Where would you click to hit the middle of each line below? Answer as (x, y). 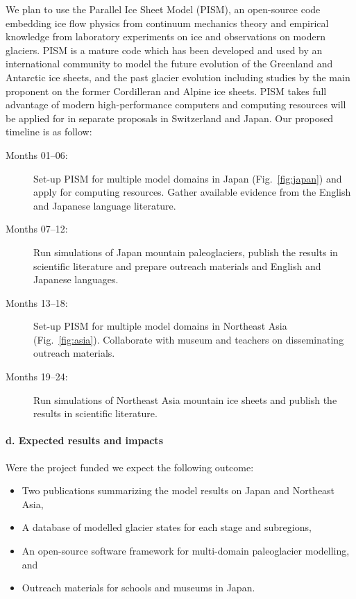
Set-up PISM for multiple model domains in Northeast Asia (160, 326)
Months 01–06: (37, 154)
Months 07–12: (37, 229)
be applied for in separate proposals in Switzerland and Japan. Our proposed (170, 118)
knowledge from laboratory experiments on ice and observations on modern (166, 36)
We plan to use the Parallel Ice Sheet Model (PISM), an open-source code (163, 9)
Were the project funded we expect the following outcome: (130, 467)
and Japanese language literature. (105, 205)
